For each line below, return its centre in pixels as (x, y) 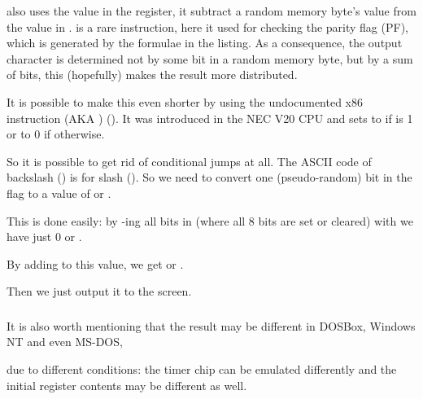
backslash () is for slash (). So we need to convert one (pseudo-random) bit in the (209, 177)
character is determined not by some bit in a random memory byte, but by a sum (210, 58)
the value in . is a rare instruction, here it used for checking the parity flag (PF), (207, 26)
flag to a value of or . (59, 193)
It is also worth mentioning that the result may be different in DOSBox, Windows (211, 325)
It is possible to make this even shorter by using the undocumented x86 (185, 101)
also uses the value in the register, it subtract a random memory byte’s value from (211, 11)
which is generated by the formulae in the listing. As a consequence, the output (205, 43)
